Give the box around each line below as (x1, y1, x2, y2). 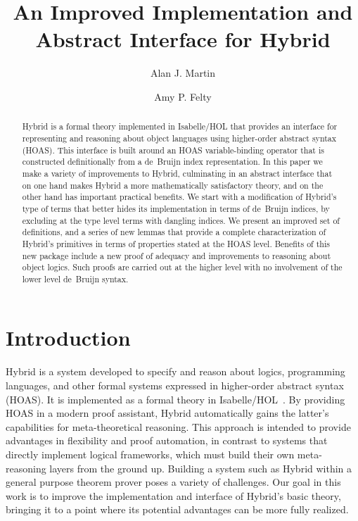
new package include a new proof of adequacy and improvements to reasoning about (22, 249, 331, 261)
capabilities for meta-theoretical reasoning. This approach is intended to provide (6, 419, 351, 434)
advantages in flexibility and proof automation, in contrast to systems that (6, 433, 328, 448)
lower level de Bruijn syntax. (22, 272, 129, 284)
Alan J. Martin (150, 65, 216, 80)
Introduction (6, 323, 131, 352)
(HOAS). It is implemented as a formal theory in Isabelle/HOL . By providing (6, 391, 345, 406)
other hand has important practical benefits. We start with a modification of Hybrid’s (22, 191, 337, 203)
